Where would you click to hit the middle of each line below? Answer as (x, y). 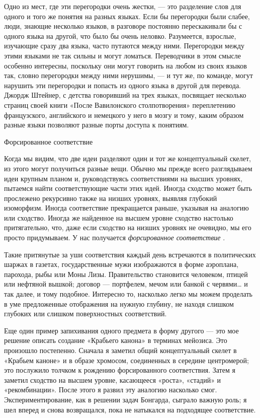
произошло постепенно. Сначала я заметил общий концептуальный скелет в (120, 350)
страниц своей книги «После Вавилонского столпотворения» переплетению (120, 104)
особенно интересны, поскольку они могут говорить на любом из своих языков (125, 65)
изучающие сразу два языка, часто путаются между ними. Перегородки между (124, 46)
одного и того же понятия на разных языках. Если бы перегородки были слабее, (127, 16)
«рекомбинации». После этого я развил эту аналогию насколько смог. (111, 390)
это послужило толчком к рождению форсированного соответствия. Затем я (120, 370)
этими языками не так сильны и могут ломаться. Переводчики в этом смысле (123, 55)
